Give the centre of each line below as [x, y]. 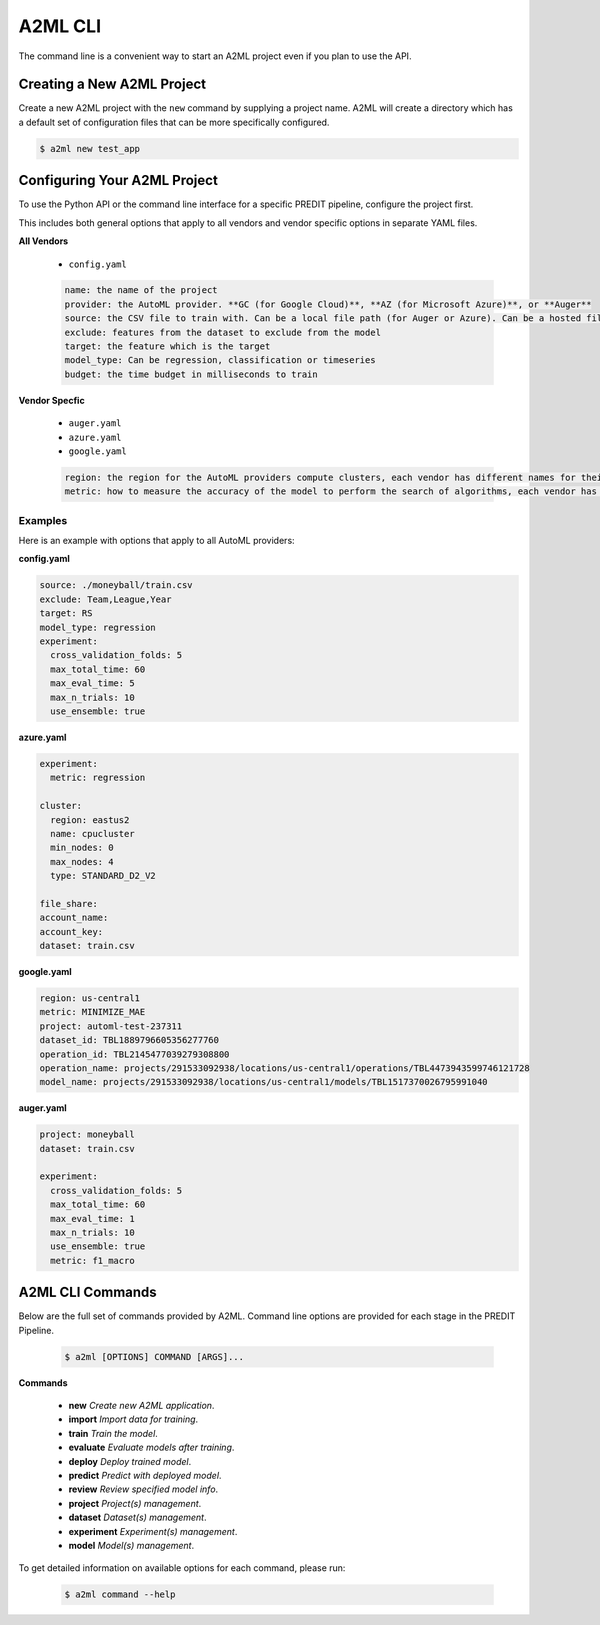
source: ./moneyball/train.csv [116, 585]
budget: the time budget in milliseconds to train [191, 374]
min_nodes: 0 [82, 848]
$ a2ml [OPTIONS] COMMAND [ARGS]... [154, 1356]
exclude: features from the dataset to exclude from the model [223, 332]
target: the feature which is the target [167, 346]
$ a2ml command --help [120, 1594]
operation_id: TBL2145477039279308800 [134, 1054]
